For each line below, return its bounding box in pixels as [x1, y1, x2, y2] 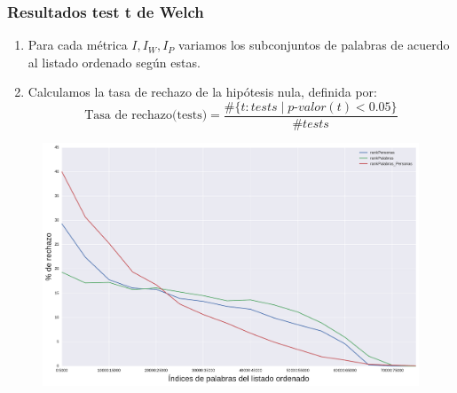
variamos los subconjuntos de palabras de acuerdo [178, 35, 450, 54]
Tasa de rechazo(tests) [84, 109, 208, 122]
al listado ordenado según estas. [28, 52, 201, 71]
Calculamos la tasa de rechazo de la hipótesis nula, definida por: [28, 83, 377, 101]
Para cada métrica [28, 35, 128, 54]
